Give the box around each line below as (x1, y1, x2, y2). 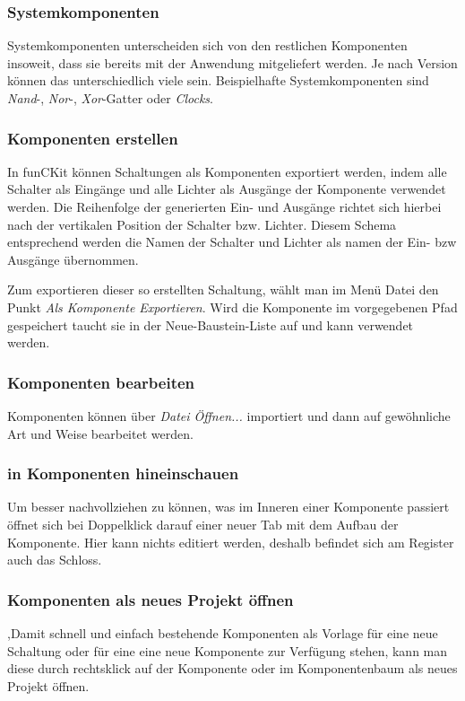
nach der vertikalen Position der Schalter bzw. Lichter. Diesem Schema (7, 215, 397, 233)
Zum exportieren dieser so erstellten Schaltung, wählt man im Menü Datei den (7, 280, 439, 299)
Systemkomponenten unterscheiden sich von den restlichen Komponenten (7, 36, 408, 55)
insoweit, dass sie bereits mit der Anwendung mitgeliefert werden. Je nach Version (7, 53, 458, 72)
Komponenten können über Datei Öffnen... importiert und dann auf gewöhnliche (7, 406, 451, 425)
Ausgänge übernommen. (7, 250, 139, 268)
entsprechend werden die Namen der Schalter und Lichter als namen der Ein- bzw (7, 232, 457, 251)
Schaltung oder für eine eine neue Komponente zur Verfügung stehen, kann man (7, 641, 448, 660)
